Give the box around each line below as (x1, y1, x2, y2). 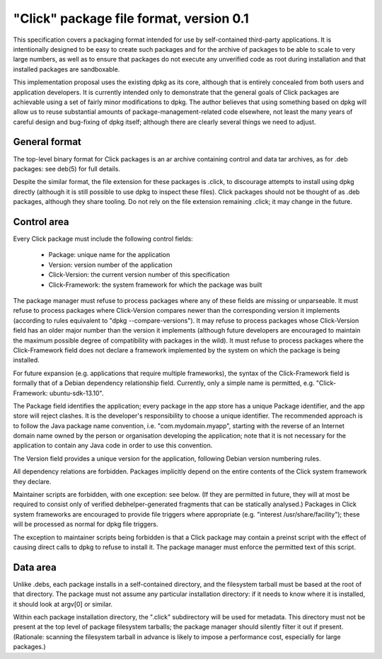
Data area (13, 561, 57, 573)
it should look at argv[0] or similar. (13, 600, 113, 608)
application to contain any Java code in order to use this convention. (13, 441, 213, 449)
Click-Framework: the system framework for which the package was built (48, 280, 262, 289)
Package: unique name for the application (48, 251, 170, 259)
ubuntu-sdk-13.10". (49, 389, 104, 397)
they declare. (13, 477, 52, 486)
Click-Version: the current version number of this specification (48, 270, 230, 279)
